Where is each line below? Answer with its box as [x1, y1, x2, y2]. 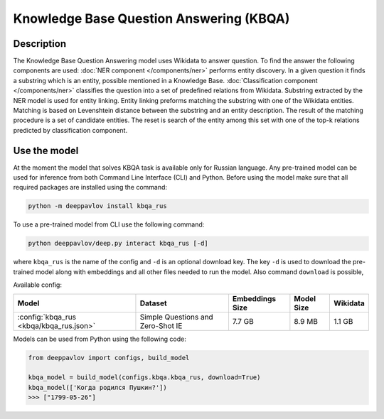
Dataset [139, 298, 167, 308]
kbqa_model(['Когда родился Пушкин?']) [28, 383, 167, 391]
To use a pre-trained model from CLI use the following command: [13, 220, 205, 229]
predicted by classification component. [13, 126, 128, 134]
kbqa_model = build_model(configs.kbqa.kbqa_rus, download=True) [28, 374, 261, 381]
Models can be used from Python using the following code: [13, 334, 186, 343]
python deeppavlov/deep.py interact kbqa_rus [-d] [28, 239, 209, 248]
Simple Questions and [139, 312, 213, 322]
